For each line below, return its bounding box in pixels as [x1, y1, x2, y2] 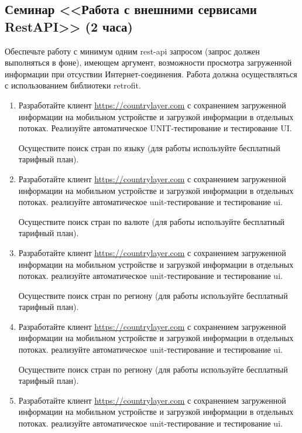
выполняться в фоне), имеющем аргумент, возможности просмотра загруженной [5, 56, 292, 69]
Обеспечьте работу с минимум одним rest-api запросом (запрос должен [5, 45, 260, 57]
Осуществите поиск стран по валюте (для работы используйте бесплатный [18, 215, 285, 227]
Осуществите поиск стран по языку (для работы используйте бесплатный [18, 141, 280, 154]
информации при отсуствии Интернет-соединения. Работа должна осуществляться [5, 67, 297, 80]
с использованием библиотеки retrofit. [5, 79, 141, 91]
